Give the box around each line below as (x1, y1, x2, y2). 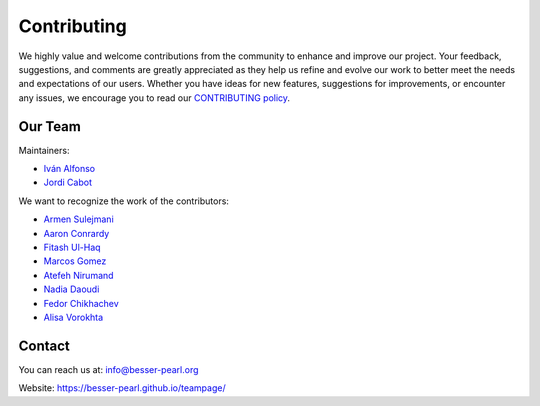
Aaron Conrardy (43, 227, 110, 239)
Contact (18, 337, 70, 354)
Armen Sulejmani (43, 213, 114, 225)
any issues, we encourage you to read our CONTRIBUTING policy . (18, 91, 290, 104)
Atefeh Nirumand (43, 269, 114, 281)
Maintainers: (18, 144, 70, 156)
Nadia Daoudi (43, 283, 100, 295)
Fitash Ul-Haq (43, 241, 101, 253)
